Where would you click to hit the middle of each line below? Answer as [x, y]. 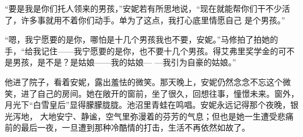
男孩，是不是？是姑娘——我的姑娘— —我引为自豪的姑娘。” [124, 62]
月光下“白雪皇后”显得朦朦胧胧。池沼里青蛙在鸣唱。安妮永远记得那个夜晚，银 [152, 105]
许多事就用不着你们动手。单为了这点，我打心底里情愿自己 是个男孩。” [153, 20]
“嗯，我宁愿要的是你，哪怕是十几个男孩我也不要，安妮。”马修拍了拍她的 [142, 39]
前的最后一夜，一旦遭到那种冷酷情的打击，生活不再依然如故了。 [127, 127]
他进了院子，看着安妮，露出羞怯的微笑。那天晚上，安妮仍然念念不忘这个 [144, 81]
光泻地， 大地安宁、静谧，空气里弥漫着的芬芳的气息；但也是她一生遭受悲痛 [149, 116]
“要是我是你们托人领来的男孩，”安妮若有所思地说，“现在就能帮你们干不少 [143, 8]
